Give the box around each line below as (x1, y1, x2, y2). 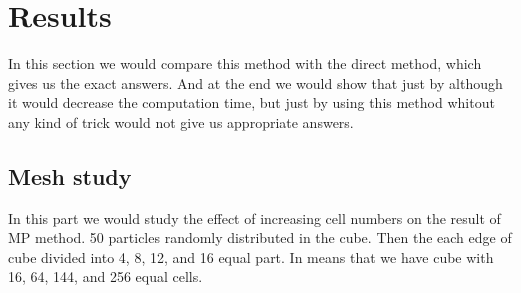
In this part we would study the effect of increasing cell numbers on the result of (8, 207, 501, 228)
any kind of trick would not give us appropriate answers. (8, 111, 354, 132)
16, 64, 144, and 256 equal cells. (8, 266, 203, 287)
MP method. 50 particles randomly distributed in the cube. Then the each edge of (8, 227, 512, 248)
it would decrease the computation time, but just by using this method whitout (8, 92, 495, 113)
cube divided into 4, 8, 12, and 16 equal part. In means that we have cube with (8, 246, 494, 267)
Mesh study (8, 160, 132, 191)
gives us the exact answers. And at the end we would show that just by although (8, 72, 503, 93)
